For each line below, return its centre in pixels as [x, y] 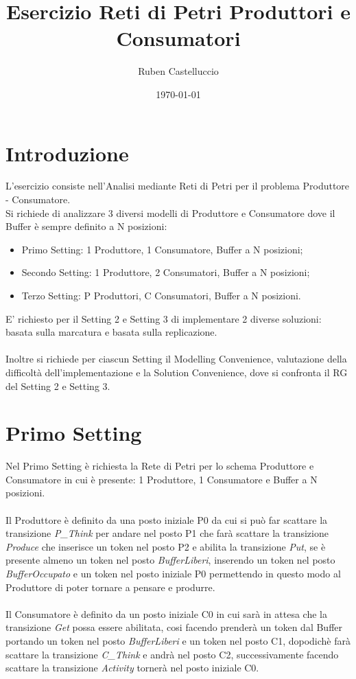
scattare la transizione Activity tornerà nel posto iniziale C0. [132, 668]
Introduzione [67, 153]
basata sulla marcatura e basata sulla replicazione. [111, 332]
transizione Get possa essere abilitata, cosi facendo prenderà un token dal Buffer [174, 627]
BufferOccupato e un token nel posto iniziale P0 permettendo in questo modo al [173, 574]
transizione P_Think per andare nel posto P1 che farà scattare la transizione [167, 533]
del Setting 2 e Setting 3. [58, 385]
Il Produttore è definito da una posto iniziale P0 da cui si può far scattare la [167, 519]
